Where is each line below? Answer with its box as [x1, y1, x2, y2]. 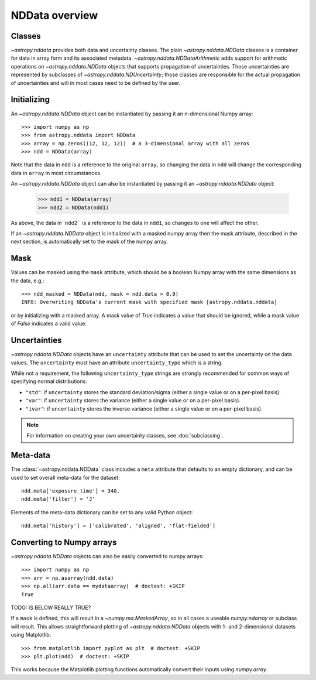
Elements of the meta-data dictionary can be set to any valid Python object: [11, 508, 193, 515]
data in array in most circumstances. [11, 169, 102, 176]
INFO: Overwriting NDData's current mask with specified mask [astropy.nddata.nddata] [21, 299, 277, 306]
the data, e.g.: [11, 277, 44, 284]
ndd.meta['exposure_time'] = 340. [21, 487, 120, 494]
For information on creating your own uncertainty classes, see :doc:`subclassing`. [26, 432, 224, 439]
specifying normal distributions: [11, 378, 87, 385]
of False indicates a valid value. [11, 320, 87, 327]
